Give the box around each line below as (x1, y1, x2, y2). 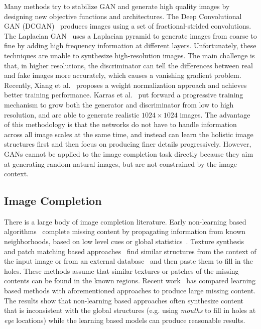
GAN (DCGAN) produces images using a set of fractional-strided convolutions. (4, 21, 251, 31)
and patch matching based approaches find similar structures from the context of (4, 246, 256, 256)
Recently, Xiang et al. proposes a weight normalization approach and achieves (4, 79, 247, 90)
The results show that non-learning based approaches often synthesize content (4, 295, 244, 305)
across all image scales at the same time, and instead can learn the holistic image (4, 129, 253, 139)
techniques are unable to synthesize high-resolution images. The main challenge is (4, 50, 255, 60)
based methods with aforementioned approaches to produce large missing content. (4, 285, 256, 296)
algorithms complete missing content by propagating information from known (4, 226, 246, 237)
